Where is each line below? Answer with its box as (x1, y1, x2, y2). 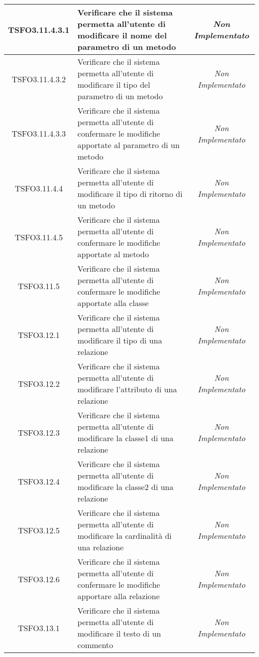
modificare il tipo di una (77, 334, 162, 346)
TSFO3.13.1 (17, 622, 60, 634)
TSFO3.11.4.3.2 (11, 73, 66, 85)
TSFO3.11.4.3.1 (8, 23, 70, 35)
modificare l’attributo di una (77, 383, 177, 395)
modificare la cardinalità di (77, 530, 172, 541)
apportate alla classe (77, 297, 149, 309)
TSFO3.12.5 (17, 524, 60, 536)
